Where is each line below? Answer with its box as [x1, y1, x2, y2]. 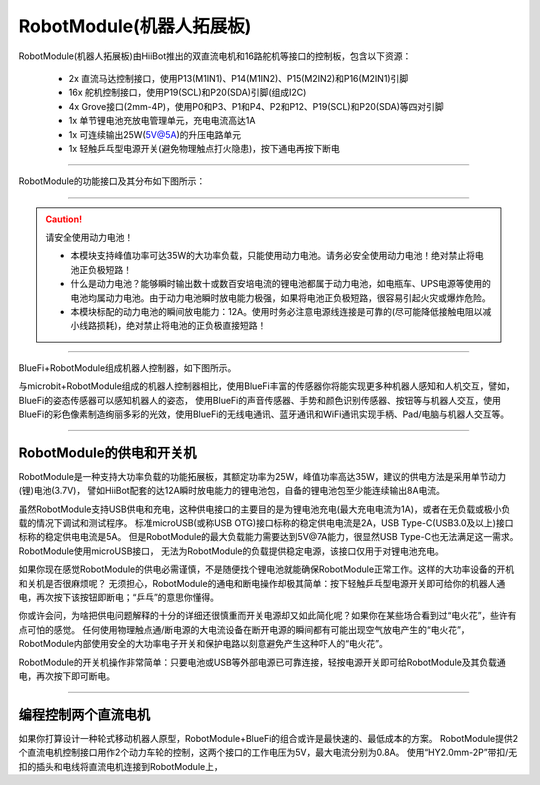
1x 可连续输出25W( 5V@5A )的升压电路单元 [68, 128, 242, 140]
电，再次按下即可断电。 [18, 670, 115, 682]
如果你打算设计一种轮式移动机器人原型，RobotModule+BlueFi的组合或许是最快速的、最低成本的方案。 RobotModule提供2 [18, 732, 519, 744]
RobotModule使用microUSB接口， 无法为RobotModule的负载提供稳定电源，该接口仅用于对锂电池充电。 [18, 545, 444, 557]
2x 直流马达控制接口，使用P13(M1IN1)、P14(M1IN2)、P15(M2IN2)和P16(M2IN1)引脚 [68, 72, 409, 84]
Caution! [45, 213, 83, 225]
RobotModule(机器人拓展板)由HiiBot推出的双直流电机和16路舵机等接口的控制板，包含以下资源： [18, 50, 412, 62]
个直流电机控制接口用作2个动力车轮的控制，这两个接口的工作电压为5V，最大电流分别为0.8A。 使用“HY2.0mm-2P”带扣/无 [18, 746, 518, 759]
